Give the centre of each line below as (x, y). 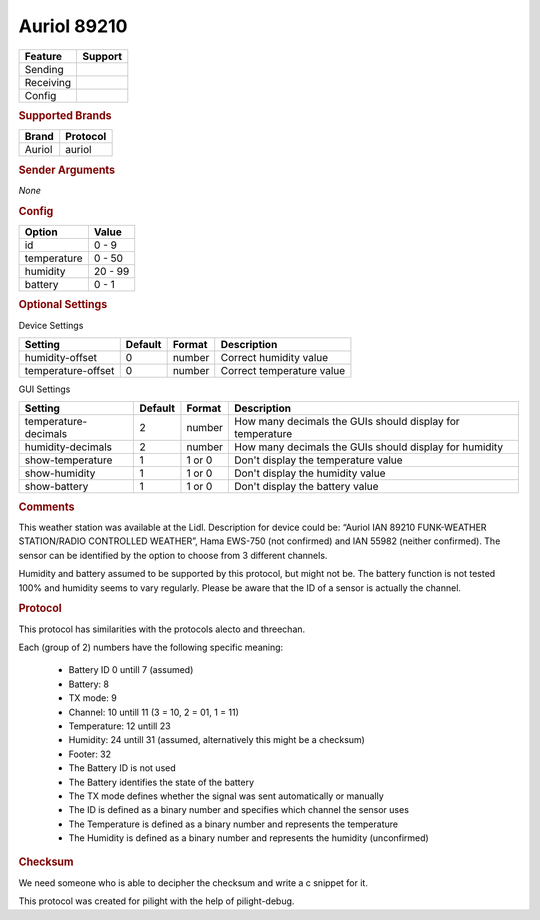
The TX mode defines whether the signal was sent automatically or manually (226, 796)
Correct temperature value (283, 370)
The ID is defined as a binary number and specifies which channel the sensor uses (239, 810)
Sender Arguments (66, 170)
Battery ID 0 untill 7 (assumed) (131, 670)
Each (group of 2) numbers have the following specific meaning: (151, 647)
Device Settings (51, 325)
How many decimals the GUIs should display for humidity (369, 447)
